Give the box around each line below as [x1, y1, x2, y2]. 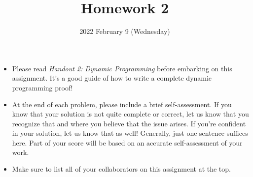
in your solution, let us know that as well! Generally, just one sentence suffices [12, 128, 248, 138]
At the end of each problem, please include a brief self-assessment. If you [12, 99, 232, 109]
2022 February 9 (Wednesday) [79, 26, 170, 36]
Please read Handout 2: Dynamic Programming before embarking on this [12, 63, 232, 73]
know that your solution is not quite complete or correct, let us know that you [12, 109, 249, 119]
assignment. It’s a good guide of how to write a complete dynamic [12, 73, 212, 83]
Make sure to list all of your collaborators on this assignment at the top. [12, 164, 231, 174]
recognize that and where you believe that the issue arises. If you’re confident [12, 118, 246, 128]
